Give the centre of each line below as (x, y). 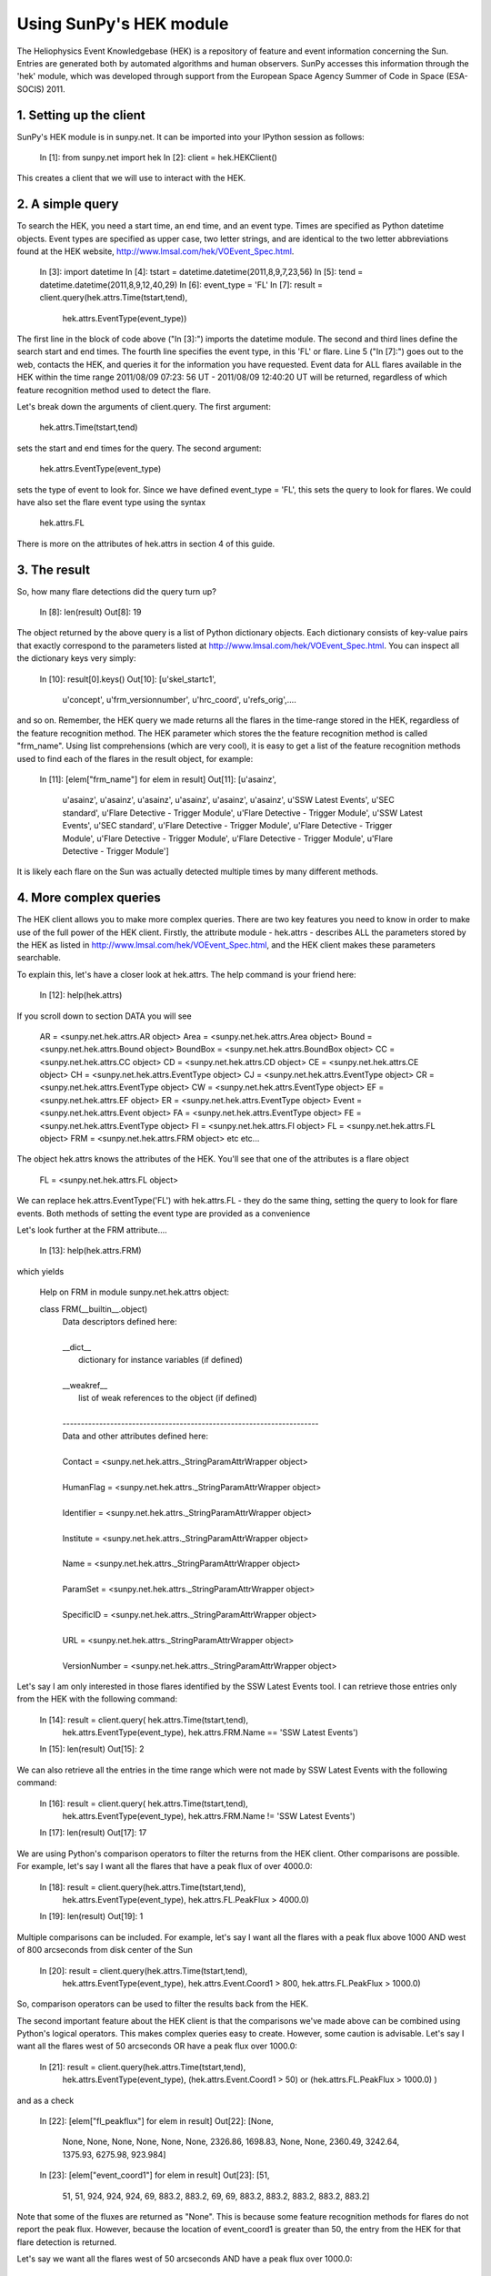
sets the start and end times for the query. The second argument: (139, 448)
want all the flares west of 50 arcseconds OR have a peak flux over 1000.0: (157, 2046)
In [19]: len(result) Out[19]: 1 (91, 1916)
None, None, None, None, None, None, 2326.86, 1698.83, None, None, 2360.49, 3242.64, (231, 2142)
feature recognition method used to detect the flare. (114, 390)
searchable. (39, 958)
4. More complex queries (89, 898)
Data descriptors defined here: (120, 1321)
